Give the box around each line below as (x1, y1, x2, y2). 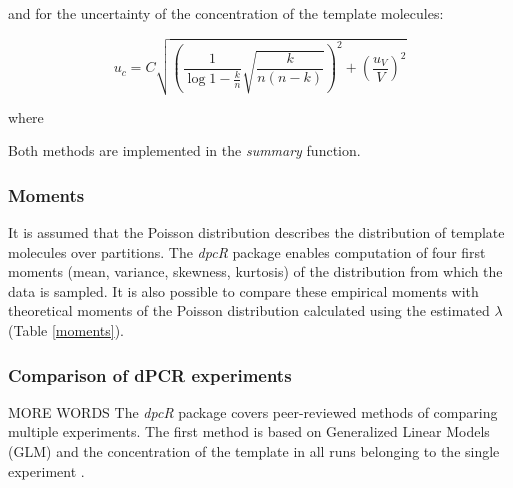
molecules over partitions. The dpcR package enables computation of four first (8, 241, 486, 262)
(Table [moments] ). (8, 320, 124, 341)
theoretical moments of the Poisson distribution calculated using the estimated (8, 300, 490, 321)
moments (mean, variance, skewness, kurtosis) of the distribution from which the (8, 261, 503, 282)
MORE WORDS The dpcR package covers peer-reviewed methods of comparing (8, 401, 498, 422)
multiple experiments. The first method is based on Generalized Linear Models (8, 421, 490, 442)
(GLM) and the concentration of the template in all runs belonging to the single (8, 441, 500, 462)
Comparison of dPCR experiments (8, 362, 292, 387)
